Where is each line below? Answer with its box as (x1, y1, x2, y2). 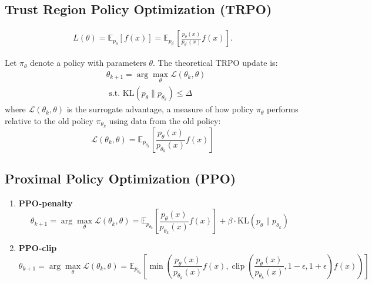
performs (267, 103, 299, 115)
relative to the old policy (5, 114, 93, 126)
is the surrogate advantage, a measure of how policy (66, 103, 254, 115)
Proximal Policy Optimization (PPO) (5, 169, 236, 187)
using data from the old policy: (109, 114, 221, 126)
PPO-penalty (18, 196, 73, 209)
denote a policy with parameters (30, 56, 146, 69)
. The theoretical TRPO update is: (153, 56, 278, 69)
